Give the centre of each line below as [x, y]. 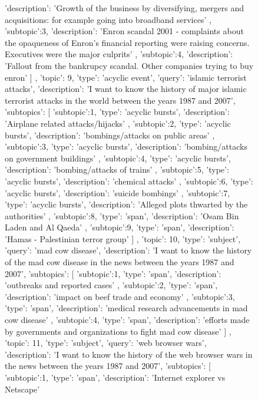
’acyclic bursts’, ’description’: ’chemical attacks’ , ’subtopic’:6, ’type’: [129, 181]
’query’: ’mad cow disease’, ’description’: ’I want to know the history [128, 250]
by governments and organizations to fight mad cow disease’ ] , [118, 331]
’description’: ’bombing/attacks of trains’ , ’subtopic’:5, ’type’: [117, 169]
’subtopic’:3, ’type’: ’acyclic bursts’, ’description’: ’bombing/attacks [126, 146]
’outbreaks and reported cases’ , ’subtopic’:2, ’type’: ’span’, [111, 285]
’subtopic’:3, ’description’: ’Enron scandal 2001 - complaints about [124, 31]
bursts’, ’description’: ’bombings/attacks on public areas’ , [110, 135]
